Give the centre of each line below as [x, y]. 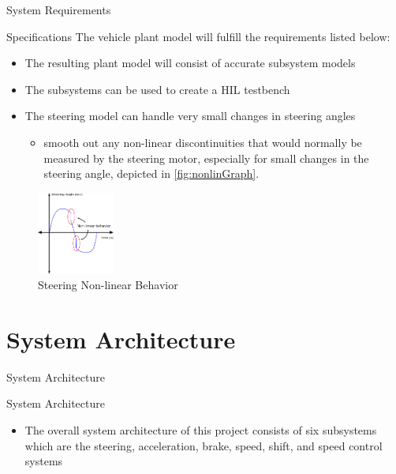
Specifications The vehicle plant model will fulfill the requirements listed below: [198, 36]
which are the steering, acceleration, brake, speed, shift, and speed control [204, 445]
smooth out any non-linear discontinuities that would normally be [203, 142]
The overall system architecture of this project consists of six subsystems [201, 430]
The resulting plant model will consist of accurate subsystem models [190, 63]
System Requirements [59, 9]
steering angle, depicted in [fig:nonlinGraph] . [151, 173]
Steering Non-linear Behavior [108, 285]
